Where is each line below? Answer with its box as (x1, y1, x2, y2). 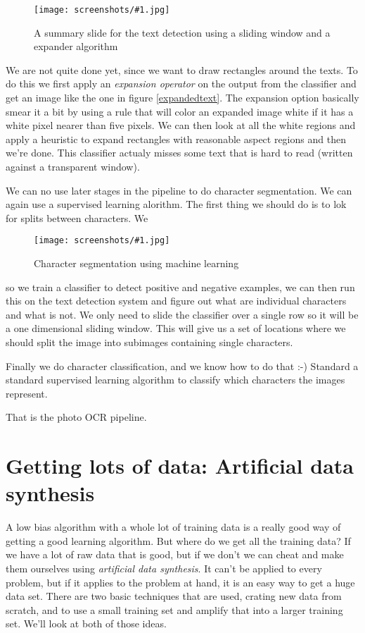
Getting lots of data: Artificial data (6, 451, 354, 480)
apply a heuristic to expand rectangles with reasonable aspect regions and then (6, 131, 346, 146)
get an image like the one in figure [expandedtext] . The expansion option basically (6, 90, 359, 105)
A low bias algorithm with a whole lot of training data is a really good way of (6, 520, 341, 534)
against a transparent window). (6, 159, 140, 173)
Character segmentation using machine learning (34, 256, 239, 271)
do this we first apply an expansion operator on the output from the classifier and (6, 76, 357, 91)
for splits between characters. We (6, 210, 148, 225)
